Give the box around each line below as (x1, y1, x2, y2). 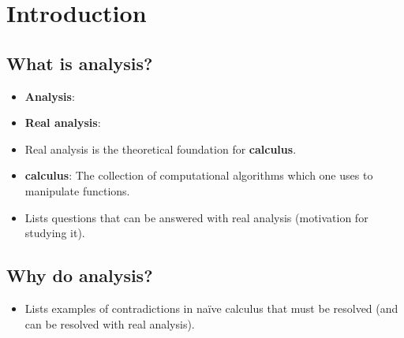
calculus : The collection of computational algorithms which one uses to (24, 167, 373, 184)
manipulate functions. (24, 182, 130, 199)
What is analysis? (6, 50, 153, 75)
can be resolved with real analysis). (24, 315, 195, 332)
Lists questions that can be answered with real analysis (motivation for (24, 209, 368, 225)
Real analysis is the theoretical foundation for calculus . (24, 140, 297, 157)
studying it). (24, 225, 85, 241)
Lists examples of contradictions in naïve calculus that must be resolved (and (24, 299, 398, 316)
